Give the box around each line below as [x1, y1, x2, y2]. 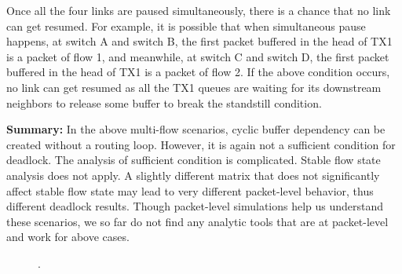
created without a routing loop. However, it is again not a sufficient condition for [6, 136, 396, 152]
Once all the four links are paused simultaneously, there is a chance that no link [6, 2, 391, 18]
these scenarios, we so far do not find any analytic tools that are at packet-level [6, 213, 389, 229]
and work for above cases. [6, 228, 130, 245]
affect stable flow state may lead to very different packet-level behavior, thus [6, 182, 374, 199]
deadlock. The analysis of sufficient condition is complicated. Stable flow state [6, 152, 381, 168]
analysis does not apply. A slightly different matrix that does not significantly [6, 166, 380, 183]
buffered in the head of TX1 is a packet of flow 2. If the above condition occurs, [6, 64, 390, 80]
